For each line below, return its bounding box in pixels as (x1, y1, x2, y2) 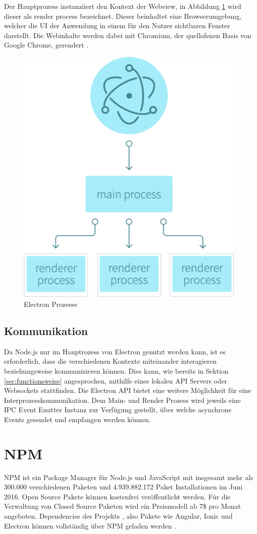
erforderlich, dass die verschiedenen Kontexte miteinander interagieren (4, 356, 217, 366)
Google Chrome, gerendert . (4, 40, 89, 50)
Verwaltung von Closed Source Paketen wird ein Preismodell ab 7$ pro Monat (4, 501, 241, 511)
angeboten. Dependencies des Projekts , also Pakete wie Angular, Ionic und (4, 511, 233, 521)
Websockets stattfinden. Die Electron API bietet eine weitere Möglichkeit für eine (4, 385, 252, 395)
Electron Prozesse (24, 299, 77, 309)
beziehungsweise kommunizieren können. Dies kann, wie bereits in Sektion (4, 366, 229, 376)
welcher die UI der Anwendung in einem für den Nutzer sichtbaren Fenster (4, 20, 230, 31)
